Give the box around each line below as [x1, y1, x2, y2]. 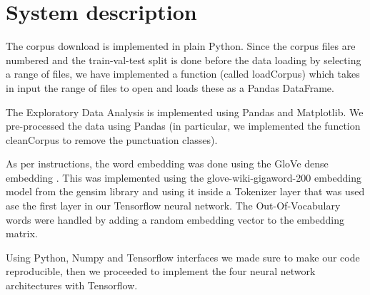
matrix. [6, 226, 38, 241]
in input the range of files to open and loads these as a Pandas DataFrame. [6, 80, 334, 95]
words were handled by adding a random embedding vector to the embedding [6, 212, 344, 227]
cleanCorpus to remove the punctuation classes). [6, 132, 218, 147]
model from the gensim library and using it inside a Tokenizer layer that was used [6, 184, 365, 199]
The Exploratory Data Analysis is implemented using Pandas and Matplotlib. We [6, 104, 364, 119]
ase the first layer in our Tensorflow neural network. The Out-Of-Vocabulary [6, 198, 341, 213]
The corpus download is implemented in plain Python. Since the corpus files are [6, 38, 356, 53]
